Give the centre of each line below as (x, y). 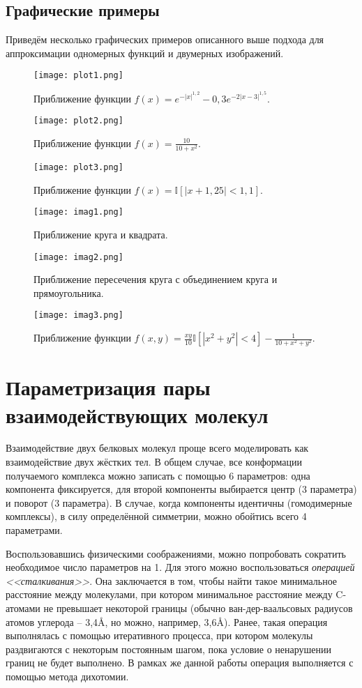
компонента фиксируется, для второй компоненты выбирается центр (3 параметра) (181, 489)
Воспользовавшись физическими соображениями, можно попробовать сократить (176, 553)
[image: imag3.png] (78, 315)
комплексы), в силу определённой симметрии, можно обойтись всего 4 (156, 516)
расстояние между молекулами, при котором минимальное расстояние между (169, 594)
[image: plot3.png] (78, 168)
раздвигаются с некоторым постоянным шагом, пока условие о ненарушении (169, 649)
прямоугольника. (69, 292)
